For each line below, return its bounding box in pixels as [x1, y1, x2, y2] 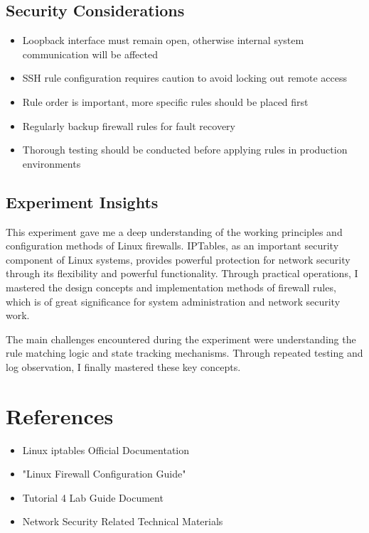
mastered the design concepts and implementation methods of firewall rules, [6, 279, 336, 294]
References [6, 401, 114, 430]
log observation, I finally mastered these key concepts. [6, 359, 241, 374]
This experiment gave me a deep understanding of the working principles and [6, 224, 343, 239]
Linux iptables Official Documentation [22, 442, 190, 457]
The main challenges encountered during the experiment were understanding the [6, 331, 356, 346]
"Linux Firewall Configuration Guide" [22, 466, 186, 481]
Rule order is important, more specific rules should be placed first [22, 94, 309, 109]
